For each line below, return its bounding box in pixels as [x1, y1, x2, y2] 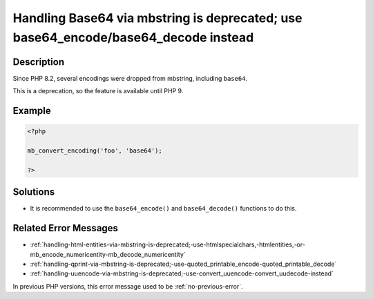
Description [12, 56, 65, 68]
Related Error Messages [12, 222, 119, 234]
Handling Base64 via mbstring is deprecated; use [12, 10, 303, 26]
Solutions [12, 186, 55, 198]
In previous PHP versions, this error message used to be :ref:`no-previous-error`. [12, 282, 243, 290]
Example [12, 105, 51, 117]
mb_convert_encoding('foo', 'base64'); [27, 147, 162, 155]
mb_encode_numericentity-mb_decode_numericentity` [30, 250, 186, 258]
